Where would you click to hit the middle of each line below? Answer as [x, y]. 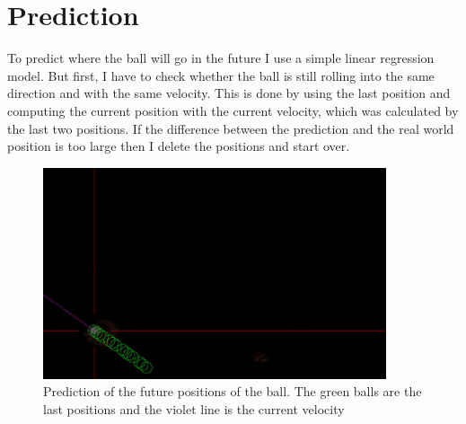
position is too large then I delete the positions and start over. [179, 146]
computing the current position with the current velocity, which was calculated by [233, 110]
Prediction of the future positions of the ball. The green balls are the [233, 391]
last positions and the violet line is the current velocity [194, 409]
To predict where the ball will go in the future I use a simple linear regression [221, 58]
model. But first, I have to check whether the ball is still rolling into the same [221, 75]
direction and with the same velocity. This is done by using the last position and [229, 93]
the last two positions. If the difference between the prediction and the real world [231, 128]
